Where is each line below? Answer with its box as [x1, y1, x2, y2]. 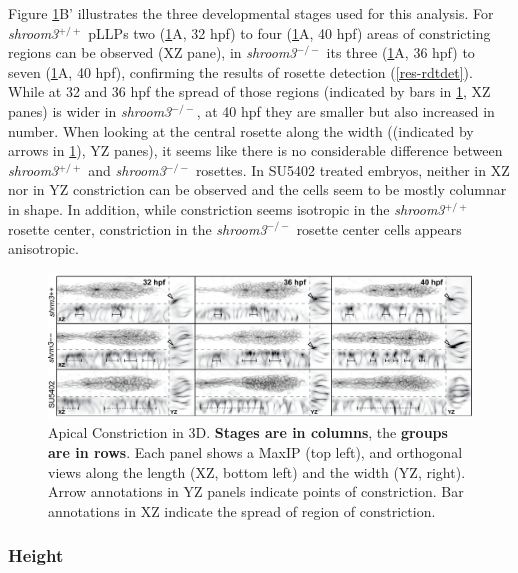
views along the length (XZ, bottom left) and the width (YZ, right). [48, 461, 466, 482]
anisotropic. [8, 238, 79, 259]
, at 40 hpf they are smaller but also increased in [196, 100, 495, 121]
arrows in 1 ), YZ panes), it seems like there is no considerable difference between [8, 140, 503, 161]
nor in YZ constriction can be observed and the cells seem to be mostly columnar [8, 179, 507, 200]
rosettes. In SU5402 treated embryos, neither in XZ [195, 159, 510, 180]
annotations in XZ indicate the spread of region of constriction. [48, 500, 436, 521]
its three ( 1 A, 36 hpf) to [326, 42, 475, 63]
